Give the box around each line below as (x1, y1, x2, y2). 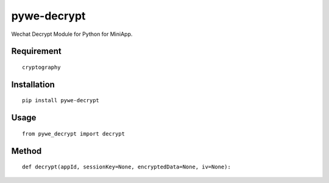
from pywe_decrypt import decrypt (22, 130, 125, 137)
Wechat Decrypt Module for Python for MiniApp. (11, 30, 133, 38)
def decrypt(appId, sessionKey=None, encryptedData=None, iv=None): (22, 164, 231, 170)
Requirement (11, 46, 62, 57)
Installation (11, 79, 55, 89)
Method (11, 146, 42, 156)
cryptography (22, 64, 61, 71)
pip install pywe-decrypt (22, 97, 100, 104)
